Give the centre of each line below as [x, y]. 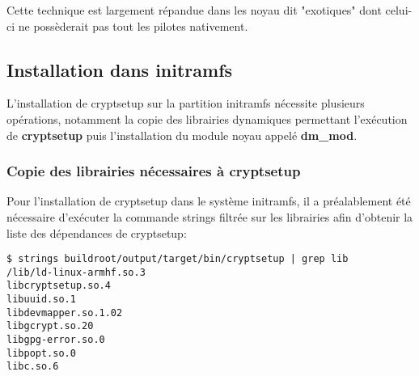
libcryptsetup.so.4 [59, 286]
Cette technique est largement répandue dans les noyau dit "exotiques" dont [194, 10]
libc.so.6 [33, 367]
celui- [399, 10]
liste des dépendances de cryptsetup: [97, 232]
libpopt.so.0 [41, 353]
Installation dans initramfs [120, 69]
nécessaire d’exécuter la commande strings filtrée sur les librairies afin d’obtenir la [210, 216]
